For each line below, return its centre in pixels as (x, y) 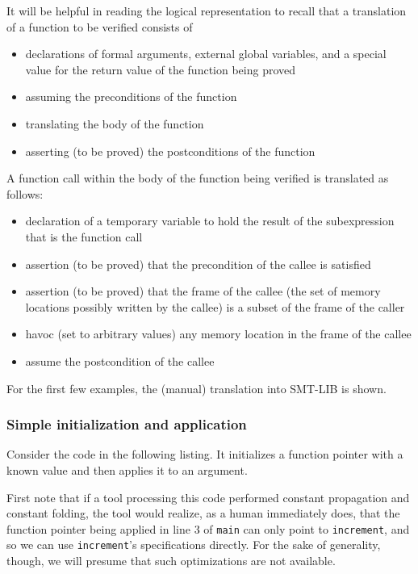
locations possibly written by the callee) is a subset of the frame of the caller (215, 306)
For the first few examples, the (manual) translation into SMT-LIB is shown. (196, 388)
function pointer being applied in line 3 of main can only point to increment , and (208, 528)
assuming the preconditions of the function (131, 96)
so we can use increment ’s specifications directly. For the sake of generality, (194, 545)
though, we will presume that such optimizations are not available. (171, 560)
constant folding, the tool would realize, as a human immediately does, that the (203, 513)
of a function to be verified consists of (100, 26)
